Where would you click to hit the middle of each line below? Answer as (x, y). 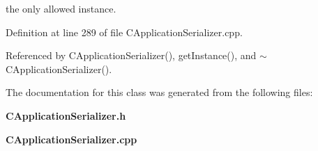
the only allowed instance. (61, 8)
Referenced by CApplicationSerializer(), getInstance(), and (131, 55)
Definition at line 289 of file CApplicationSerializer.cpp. (124, 32)
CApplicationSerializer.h (66, 115)
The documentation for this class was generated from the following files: (159, 92)
